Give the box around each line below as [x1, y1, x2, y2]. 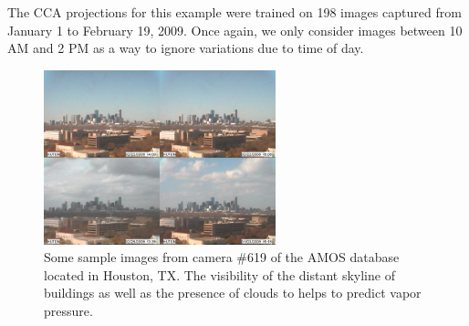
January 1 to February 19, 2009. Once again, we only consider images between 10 [7, 20, 463, 39]
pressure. [44, 300, 93, 320]
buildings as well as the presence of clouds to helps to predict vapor [44, 283, 422, 302]
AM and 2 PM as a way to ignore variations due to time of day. [7, 38, 364, 58]
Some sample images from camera [44, 247, 233, 267]
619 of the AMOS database [247, 247, 400, 267]
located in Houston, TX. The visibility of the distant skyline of [44, 265, 395, 284]
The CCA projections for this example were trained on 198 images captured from [7, 3, 462, 21]
